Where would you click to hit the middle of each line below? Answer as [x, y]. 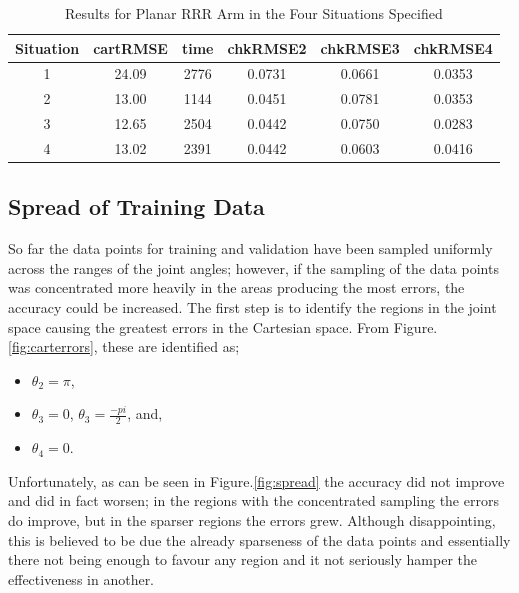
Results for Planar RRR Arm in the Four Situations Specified [254, 13]
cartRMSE [130, 47]
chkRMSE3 [360, 47]
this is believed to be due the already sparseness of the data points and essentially [259, 539]
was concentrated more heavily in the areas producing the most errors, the [236, 287]
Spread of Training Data [136, 206]
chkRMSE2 [267, 47]
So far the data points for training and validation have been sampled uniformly [250, 248]
